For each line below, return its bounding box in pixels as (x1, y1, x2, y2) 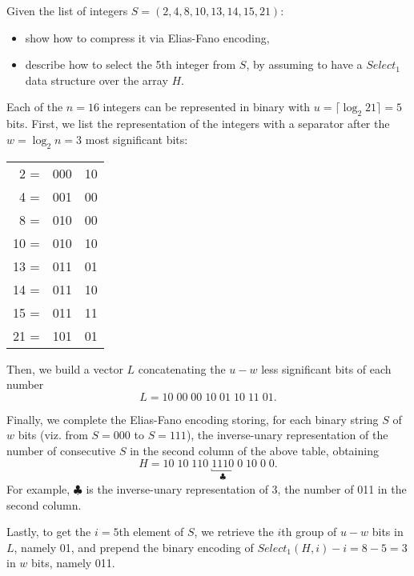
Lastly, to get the (6, 523, 91, 540)
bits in (372, 523, 404, 540)
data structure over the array (25, 71, 168, 88)
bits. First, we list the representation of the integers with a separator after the (6, 115, 390, 132)
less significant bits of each (261, 360, 392, 377)
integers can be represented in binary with (102, 98, 311, 115)
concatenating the (138, 360, 226, 377)
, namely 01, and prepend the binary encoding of (14, 538, 254, 555)
